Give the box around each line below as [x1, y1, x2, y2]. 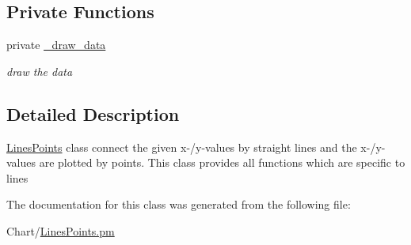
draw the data [6, 62, 73, 79]
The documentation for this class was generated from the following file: [6, 196, 351, 213]
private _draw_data [6, 36, 106, 53]
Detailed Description [6, 101, 180, 126]
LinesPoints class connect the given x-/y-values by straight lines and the [6, 138, 357, 155]
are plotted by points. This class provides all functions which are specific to [39, 154, 405, 171]
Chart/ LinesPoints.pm [6, 222, 115, 239]
